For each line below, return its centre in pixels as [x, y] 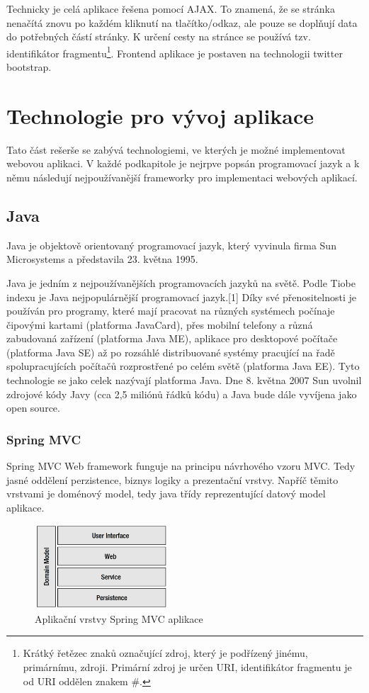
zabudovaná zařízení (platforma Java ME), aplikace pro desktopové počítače [172, 338]
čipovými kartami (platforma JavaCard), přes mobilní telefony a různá [160, 324]
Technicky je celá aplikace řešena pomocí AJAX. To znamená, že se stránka [171, 9]
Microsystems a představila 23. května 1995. [102, 259]
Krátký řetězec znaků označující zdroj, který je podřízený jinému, [165, 653]
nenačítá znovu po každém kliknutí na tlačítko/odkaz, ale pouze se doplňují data [182, 22]
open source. [33, 408]
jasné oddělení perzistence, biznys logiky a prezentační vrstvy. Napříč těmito [172, 479]
